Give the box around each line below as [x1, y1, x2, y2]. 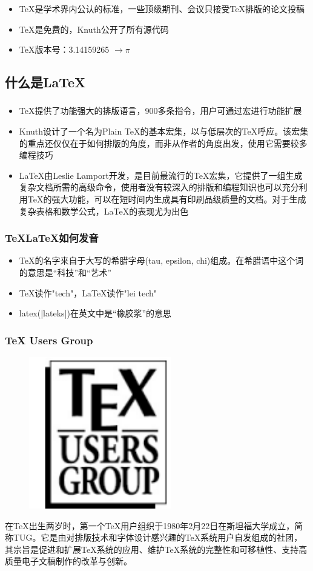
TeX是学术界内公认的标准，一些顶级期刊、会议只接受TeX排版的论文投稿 [19, 2, 305, 15]
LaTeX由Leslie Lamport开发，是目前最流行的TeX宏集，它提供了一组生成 [19, 169, 303, 181]
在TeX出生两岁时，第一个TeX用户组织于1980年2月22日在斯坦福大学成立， [5, 519, 295, 532]
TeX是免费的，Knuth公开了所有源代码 [19, 22, 169, 35]
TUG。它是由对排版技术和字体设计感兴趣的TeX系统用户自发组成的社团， [13, 531, 303, 544]
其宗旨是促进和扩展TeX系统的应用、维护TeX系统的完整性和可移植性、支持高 [5, 543, 308, 555]
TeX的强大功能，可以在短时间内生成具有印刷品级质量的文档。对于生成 [27, 192, 306, 205]
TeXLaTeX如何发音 [5, 230, 99, 245]
